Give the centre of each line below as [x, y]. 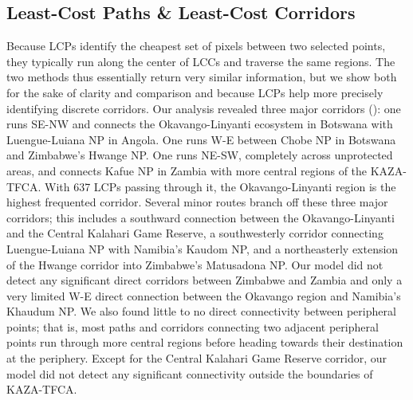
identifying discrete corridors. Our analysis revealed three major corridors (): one [204, 108]
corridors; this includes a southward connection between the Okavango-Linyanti [201, 217]
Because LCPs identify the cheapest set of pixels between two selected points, [196, 46]
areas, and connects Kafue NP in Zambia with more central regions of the [187, 170]
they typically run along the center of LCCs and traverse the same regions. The [201, 61]
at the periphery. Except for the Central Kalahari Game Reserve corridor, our [197, 358]
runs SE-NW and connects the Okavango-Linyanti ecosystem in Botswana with [200, 124]
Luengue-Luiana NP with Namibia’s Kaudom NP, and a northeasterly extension [203, 248]
